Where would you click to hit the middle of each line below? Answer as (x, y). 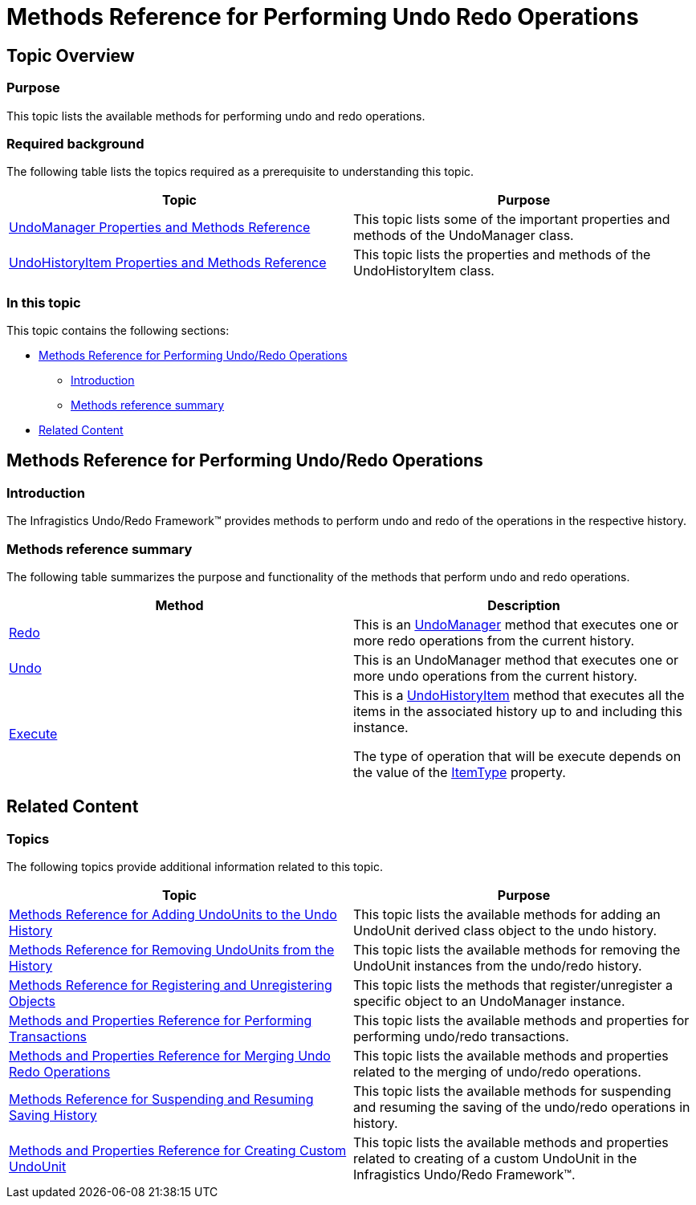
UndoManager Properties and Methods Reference (160, 228)
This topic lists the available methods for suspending (513, 1091)
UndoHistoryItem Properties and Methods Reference (168, 263)
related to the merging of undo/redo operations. (497, 1072)
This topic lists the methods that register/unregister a (513, 985)
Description (524, 606)
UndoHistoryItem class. (424, 271)
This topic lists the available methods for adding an (507, 915)
